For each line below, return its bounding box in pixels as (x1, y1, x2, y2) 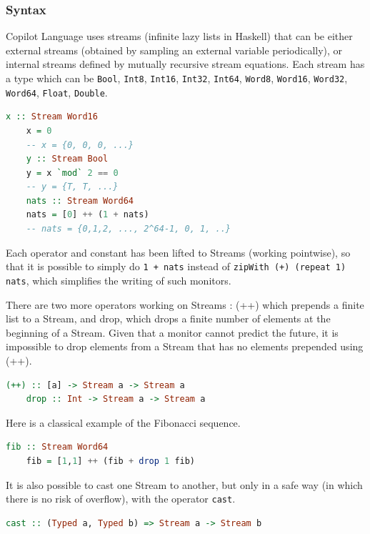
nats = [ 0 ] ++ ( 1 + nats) (26, 209, 149, 220)
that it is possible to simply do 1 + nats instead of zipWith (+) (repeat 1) (6, 259, 346, 274)
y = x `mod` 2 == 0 (26, 167, 119, 178)
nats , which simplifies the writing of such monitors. (6, 272, 231, 287)
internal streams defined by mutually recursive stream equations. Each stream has (6, 56, 365, 71)
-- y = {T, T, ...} (26, 182, 119, 192)
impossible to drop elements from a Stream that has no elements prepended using (6, 339, 364, 354)
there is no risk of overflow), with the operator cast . (6, 491, 236, 506)
